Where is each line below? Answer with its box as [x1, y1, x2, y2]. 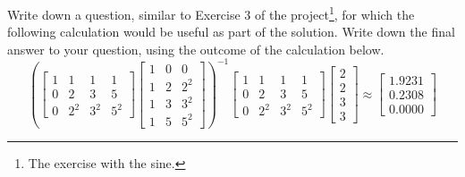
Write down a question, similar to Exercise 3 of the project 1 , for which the [7, 3, 415, 23]
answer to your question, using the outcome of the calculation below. [7, 39, 385, 58]
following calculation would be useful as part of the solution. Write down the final [7, 22, 455, 41]
